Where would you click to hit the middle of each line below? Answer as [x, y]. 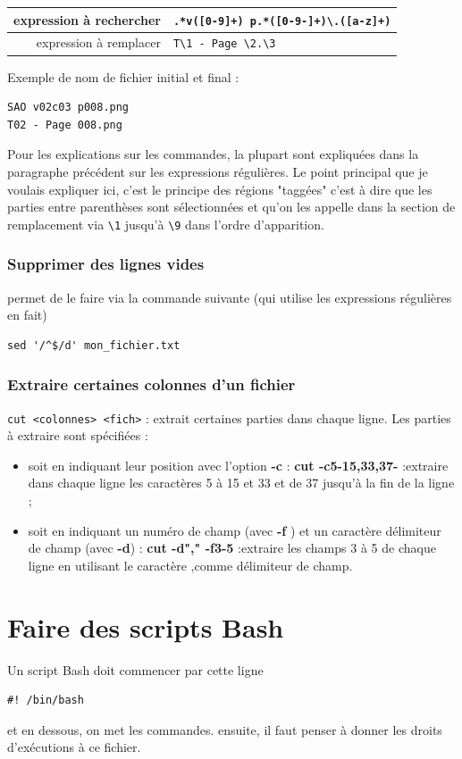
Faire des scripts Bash [146, 626]
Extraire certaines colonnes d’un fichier [151, 384]
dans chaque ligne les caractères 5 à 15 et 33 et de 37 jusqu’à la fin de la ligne [241, 483]
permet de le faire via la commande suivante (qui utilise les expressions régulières [230, 297]
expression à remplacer [98, 42]
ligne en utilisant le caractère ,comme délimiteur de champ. [190, 565]
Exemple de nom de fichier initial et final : [123, 76]
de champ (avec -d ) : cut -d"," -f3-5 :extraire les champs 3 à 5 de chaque [232, 548]
